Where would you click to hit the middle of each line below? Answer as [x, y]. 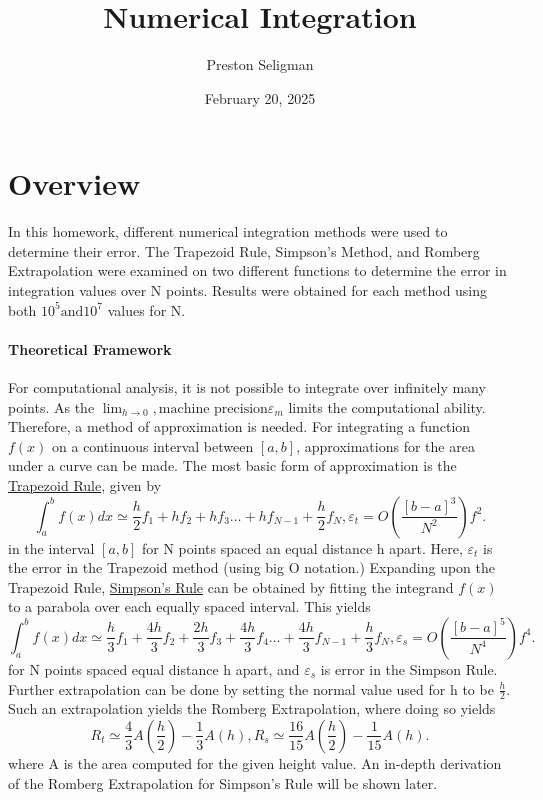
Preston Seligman [260, 64]
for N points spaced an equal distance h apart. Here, [302, 547]
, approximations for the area [385, 445]
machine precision [213, 408]
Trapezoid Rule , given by [85, 484]
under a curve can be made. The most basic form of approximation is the [232, 465]
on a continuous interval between [153, 445]
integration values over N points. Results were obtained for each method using [248, 290]
